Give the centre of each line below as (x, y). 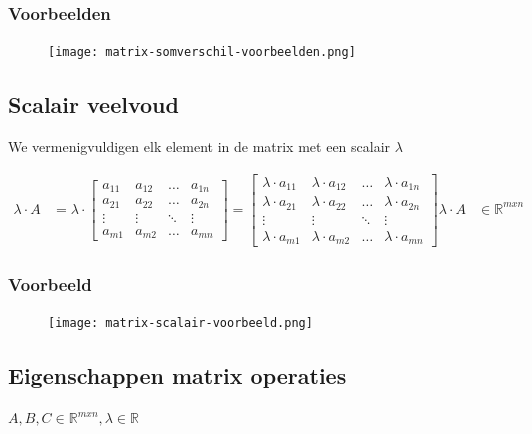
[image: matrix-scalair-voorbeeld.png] (180, 323)
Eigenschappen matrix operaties (177, 375)
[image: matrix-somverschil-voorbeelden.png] (202, 52)
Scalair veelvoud (93, 104)
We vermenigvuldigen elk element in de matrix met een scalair (199, 146)
